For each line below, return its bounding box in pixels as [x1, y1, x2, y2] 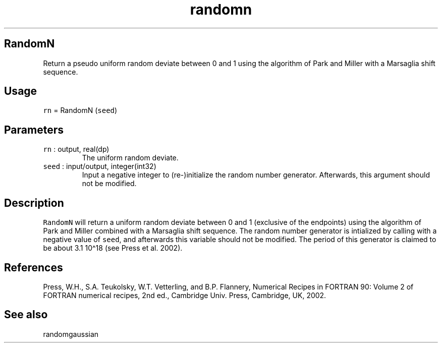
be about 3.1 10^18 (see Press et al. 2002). [43, 244, 183, 253]
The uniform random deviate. [82, 153, 179, 162]
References [4, 261, 63, 274]
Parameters [4, 123, 64, 136]
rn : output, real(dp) [43, 145, 109, 154]
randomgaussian [43, 329, 99, 338]
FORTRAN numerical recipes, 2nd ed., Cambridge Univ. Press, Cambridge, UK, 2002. [43, 291, 326, 300]
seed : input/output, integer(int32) [43, 162, 156, 171]
